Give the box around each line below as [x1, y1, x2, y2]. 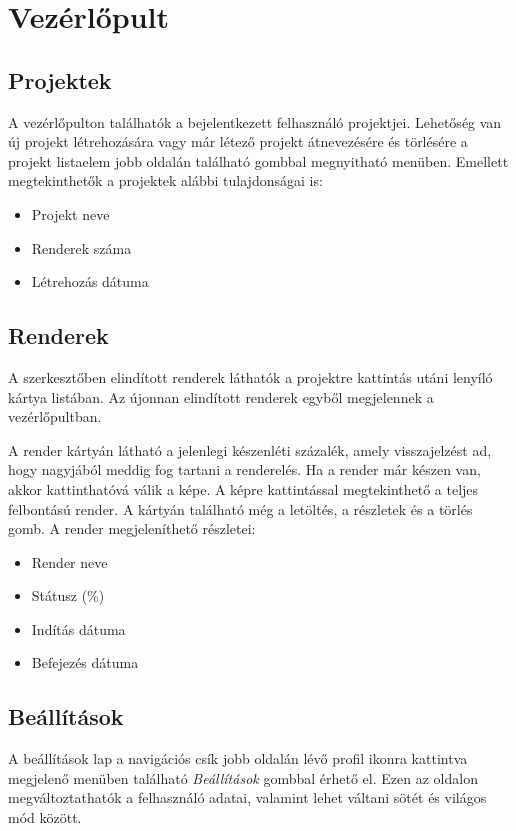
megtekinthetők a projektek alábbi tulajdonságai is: [8, 170, 323, 191]
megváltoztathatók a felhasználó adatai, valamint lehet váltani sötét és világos [8, 787, 487, 808]
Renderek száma [31, 237, 132, 258]
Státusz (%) [31, 585, 105, 606]
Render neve [31, 551, 108, 572]
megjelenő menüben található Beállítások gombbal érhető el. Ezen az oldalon [8, 767, 478, 788]
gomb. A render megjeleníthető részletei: [8, 518, 256, 539]
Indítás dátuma [31, 618, 126, 639]
